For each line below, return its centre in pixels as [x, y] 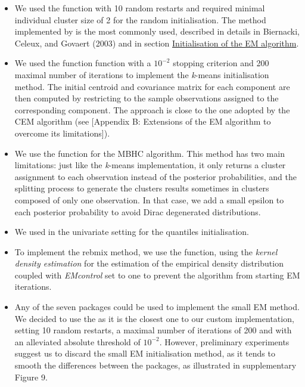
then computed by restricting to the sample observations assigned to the [147, 98]
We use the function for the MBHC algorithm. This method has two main [150, 153]
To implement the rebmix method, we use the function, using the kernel [146, 251]
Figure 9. [31, 377]
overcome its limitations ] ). [62, 133]
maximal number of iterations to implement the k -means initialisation [142, 74]
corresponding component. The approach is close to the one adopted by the [152, 109]
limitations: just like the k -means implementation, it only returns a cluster [150, 165]
